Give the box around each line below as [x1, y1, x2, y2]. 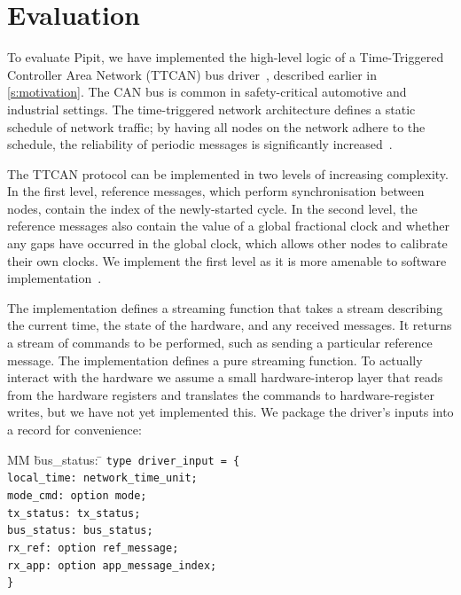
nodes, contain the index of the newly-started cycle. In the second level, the [7, 199, 418, 217]
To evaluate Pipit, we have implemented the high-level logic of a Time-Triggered [7, 48, 444, 67]
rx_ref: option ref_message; [7, 541, 179, 554]
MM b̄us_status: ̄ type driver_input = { [7, 450, 240, 468]
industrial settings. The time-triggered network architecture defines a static [7, 99, 416, 118]
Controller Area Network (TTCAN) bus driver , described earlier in [7, 65, 378, 83]
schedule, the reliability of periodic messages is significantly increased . [7, 135, 393, 153]
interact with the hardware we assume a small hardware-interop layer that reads [7, 368, 443, 387]
